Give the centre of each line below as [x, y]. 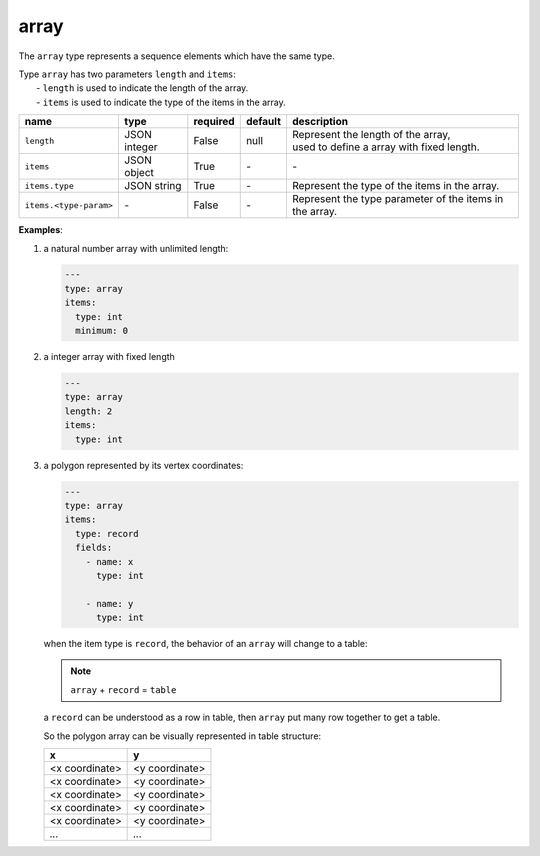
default [263, 122]
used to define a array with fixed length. [385, 147]
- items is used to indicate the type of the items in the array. [161, 102]
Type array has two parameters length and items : [127, 74]
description [320, 122]
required [214, 122]
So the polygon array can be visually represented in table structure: [182, 736]
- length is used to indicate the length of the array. [142, 88]
